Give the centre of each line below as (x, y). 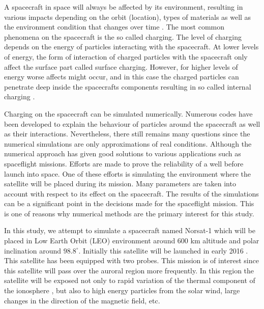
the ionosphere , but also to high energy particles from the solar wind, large (122, 290)
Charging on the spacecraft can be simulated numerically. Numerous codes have (128, 113)
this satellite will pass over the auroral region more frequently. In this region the (129, 270)
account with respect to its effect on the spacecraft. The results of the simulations (131, 193)
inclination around (33, 250)
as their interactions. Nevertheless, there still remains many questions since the (127, 134)
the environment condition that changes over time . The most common (114, 27)
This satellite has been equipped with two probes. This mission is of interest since (131, 260)
